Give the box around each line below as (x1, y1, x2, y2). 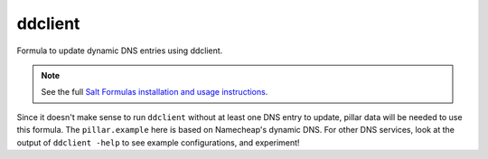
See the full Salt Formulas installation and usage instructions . (41, 87, 268, 98)
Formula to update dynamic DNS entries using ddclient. (16, 45, 223, 56)
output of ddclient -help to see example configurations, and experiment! (16, 136, 300, 148)
